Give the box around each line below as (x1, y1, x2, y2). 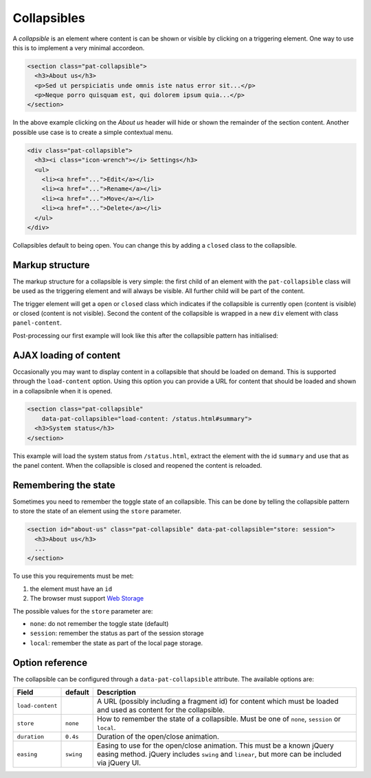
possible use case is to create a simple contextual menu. (12, 128, 173, 136)
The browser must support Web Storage (30, 594, 144, 603)
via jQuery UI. (96, 758, 141, 768)
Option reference (12, 657, 88, 669)
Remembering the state (12, 479, 116, 491)
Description (96, 688, 137, 698)
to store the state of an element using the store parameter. (12, 507, 182, 515)
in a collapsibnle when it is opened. (12, 387, 113, 395)
